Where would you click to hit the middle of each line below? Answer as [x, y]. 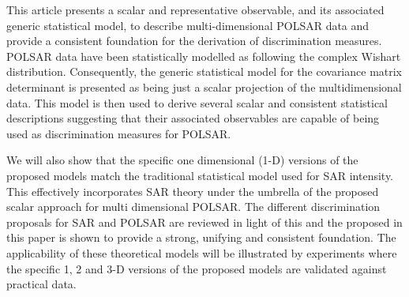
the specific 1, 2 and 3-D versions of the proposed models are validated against [197, 268]
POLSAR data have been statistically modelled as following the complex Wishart [204, 56]
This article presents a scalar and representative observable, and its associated [195, 9]
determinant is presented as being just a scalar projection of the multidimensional [204, 86]
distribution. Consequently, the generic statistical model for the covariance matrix [204, 71]
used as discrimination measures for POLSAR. [119, 133]
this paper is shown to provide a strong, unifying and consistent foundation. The [201, 237]
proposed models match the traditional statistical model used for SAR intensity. [200, 175]
